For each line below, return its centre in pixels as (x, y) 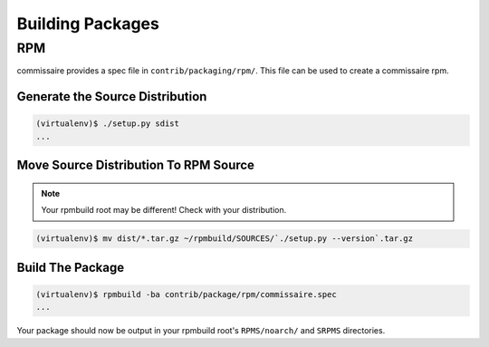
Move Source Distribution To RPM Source (136, 165)
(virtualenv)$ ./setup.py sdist (108, 124)
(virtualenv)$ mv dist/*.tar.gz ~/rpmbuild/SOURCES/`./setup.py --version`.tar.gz (225, 239)
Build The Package (71, 267)
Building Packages (88, 24)
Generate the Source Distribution (112, 96)
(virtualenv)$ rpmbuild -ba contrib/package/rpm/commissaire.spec (186, 294)
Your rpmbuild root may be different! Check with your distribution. (164, 210)
